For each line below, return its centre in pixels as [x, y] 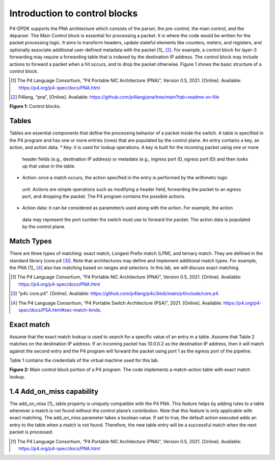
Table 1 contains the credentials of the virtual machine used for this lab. [84, 360]
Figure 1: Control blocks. [35, 106]
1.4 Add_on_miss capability [54, 391]
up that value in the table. [49, 166]
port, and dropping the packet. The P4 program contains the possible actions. [104, 197]
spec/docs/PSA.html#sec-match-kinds [59, 310]
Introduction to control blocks [74, 13]
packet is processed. [31, 432]
